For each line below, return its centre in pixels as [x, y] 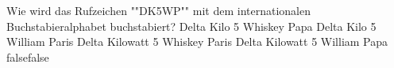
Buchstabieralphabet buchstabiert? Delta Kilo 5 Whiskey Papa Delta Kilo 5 [191, 26]
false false [28, 57]
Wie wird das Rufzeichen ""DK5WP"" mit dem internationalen [158, 10]
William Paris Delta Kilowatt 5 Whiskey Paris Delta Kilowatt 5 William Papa [197, 42]
